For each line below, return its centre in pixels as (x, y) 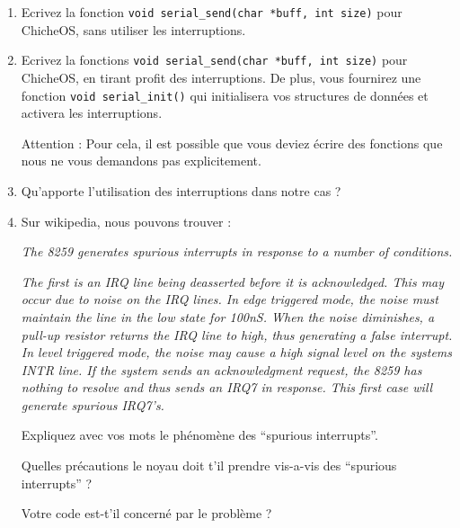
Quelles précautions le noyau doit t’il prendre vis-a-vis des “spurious (209, 465)
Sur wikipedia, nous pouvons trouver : (126, 221)
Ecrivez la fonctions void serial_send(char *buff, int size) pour (214, 60)
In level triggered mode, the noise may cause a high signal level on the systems (237, 352)
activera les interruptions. (92, 113)
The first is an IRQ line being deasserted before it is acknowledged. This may (233, 281)
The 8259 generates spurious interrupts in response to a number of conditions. (237, 251)
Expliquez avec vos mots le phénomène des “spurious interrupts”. (199, 435)
